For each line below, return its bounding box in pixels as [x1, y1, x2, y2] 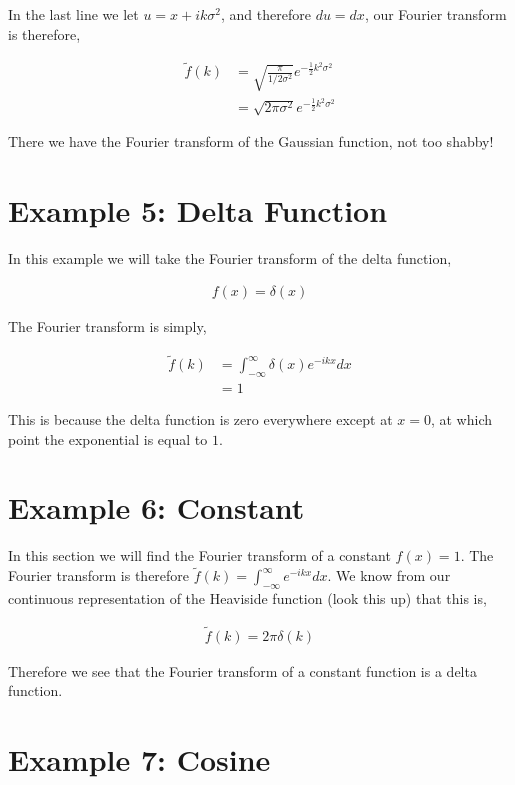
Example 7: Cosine [8, 739, 271, 780]
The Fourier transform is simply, [8, 316, 207, 337]
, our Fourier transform [364, 4, 507, 24]
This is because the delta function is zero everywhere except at [8, 409, 393, 430]
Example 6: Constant [8, 487, 305, 528]
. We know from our [327, 565, 451, 586]
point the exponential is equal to [8, 428, 208, 449]
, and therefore [221, 4, 311, 24]
